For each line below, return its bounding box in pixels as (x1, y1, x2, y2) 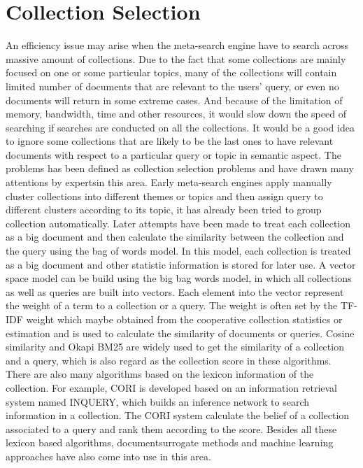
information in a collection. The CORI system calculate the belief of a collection (6, 408, 350, 423)
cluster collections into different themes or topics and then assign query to (6, 188, 323, 203)
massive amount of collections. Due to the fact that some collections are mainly (6, 51, 346, 66)
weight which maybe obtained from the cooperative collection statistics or (26, 312, 343, 326)
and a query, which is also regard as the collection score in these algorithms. (6, 353, 332, 367)
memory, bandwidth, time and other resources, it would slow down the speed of (6, 106, 346, 121)
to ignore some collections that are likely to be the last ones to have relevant (6, 134, 334, 148)
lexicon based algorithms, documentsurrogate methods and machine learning (6, 435, 334, 450)
